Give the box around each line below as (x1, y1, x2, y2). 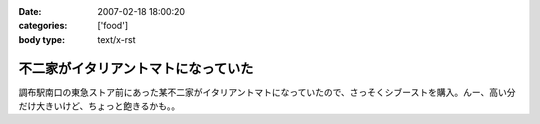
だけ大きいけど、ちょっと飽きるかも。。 (18, 100, 181, 112)
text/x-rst (97, 33, 136, 45)
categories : (18, 20, 68, 32)
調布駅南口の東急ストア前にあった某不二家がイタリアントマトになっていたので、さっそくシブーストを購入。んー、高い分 (18, 86, 516, 98)
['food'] (97, 20, 129, 32)
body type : (18, 33, 65, 45)
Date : (18, 6, 42, 17)
